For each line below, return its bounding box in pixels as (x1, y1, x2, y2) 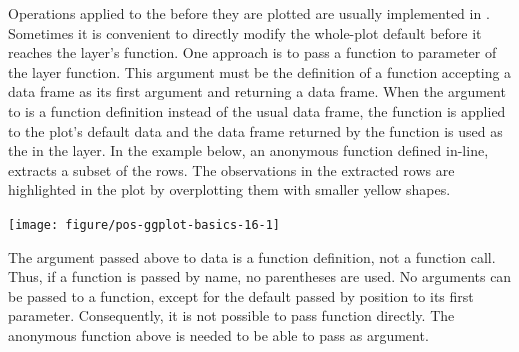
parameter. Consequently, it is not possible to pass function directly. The (8, 305, 455, 326)
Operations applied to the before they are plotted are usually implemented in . (8, 3, 490, 23)
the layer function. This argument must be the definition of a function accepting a (8, 61, 512, 82)
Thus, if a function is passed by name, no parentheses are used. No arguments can (8, 266, 512, 287)
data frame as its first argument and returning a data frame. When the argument (8, 81, 506, 102)
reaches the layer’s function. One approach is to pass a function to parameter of (8, 42, 497, 63)
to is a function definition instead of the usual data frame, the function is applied (8, 100, 506, 121)
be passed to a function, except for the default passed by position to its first (8, 285, 474, 306)
